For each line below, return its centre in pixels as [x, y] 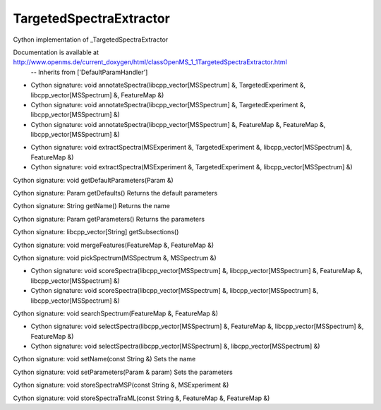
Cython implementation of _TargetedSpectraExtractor [91, 40]
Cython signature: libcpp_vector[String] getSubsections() [96, 232]
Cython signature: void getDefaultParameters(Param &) [93, 180]
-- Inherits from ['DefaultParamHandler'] [89, 72]
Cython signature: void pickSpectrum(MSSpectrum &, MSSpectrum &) [115, 258]
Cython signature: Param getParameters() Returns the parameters [109, 219]
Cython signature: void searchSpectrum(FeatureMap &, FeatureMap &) [116, 313]
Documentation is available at [56, 52]
